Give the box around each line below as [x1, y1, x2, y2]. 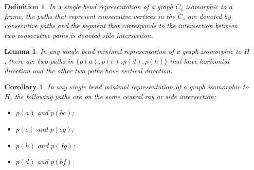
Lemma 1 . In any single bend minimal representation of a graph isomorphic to [4, 46, 242, 56]
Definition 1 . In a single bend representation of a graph [4, 1, 173, 11]
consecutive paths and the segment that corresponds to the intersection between [4, 20, 238, 31]
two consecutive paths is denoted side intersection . [4, 30, 153, 40]
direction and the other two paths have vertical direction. [4, 65, 173, 75]
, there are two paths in [4, 55, 74, 66]
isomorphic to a [185, 1, 233, 11]
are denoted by [187, 11, 231, 21]
